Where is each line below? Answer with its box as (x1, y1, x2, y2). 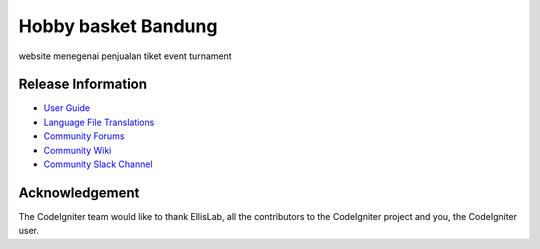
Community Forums (43, 130, 125, 142)
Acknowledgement (18, 184, 140, 201)
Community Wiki (43, 144, 112, 156)
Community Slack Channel (43, 158, 154, 170)
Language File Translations (43, 116, 155, 128)
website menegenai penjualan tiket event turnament (18, 50, 232, 62)
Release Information (18, 76, 148, 93)
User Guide (43, 102, 91, 114)
